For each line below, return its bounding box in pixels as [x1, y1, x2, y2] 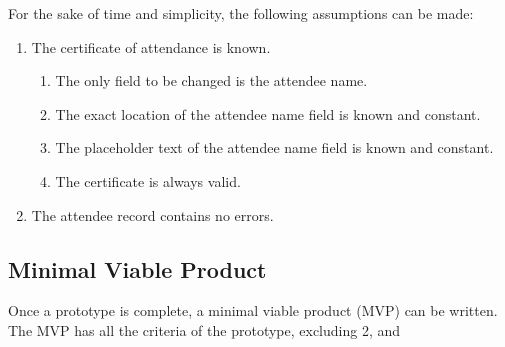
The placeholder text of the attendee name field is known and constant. [55, 137, 494, 158]
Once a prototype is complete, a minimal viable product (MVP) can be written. [8, 300, 498, 321]
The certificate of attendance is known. [31, 36, 271, 57]
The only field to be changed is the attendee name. [55, 70, 368, 91]
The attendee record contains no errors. [31, 204, 274, 225]
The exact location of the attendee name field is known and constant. [55, 103, 481, 124]
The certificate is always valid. [55, 170, 241, 191]
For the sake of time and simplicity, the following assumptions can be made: [8, 3, 474, 23]
